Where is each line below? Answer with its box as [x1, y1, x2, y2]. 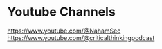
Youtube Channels [7, 4, 116, 20]
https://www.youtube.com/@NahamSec [7, 27, 121, 35]
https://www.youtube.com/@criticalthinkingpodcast [7, 33, 155, 42]
